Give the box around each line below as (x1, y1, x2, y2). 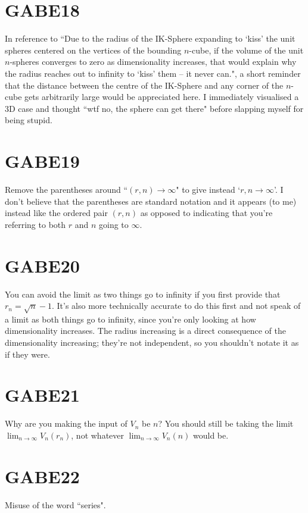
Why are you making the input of (5, 417, 127, 430)
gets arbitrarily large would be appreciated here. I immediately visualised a (24, 90, 299, 103)
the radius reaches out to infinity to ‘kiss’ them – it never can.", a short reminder (5, 67, 301, 79)
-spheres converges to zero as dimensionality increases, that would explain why (10, 55, 297, 68)
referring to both (5, 218, 66, 230)
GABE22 (5, 464, 80, 488)
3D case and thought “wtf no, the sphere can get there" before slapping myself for (5, 102, 304, 114)
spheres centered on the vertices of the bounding (5, 43, 182, 56)
